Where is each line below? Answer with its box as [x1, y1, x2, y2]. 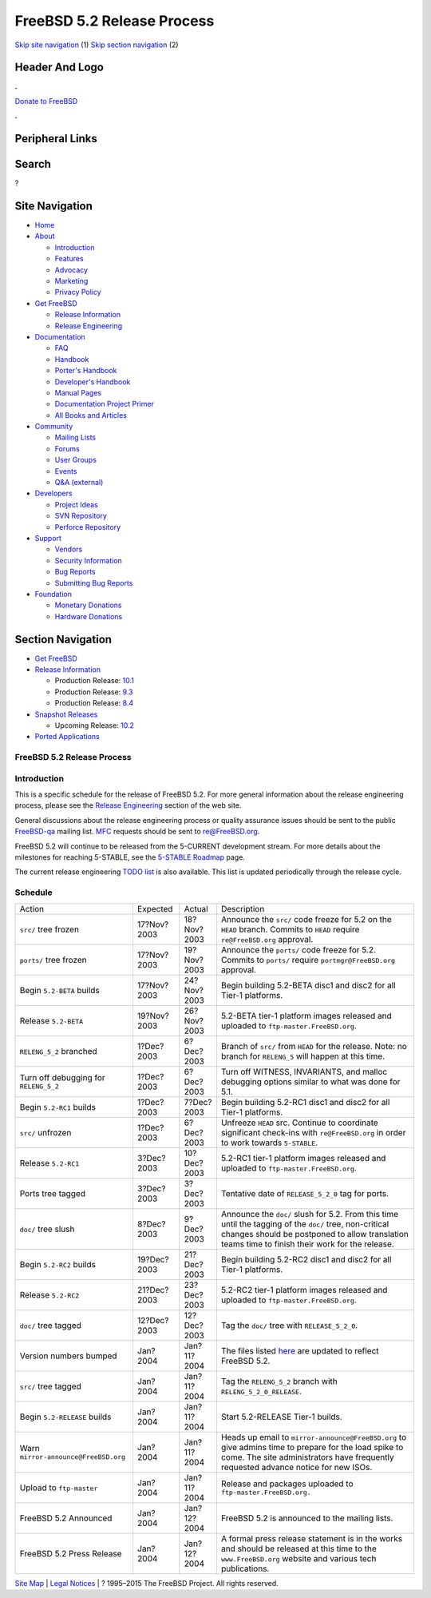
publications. [220, 1563, 270, 1574]
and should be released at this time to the [220, 1543, 377, 1554]
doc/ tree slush [19, 1223, 75, 1234]
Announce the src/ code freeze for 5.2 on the [220, 913, 393, 924]
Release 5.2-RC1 [19, 1157, 80, 1168]
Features [54, 254, 84, 264]
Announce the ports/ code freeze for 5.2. [220, 944, 377, 955]
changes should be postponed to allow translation [220, 1228, 409, 1239]
